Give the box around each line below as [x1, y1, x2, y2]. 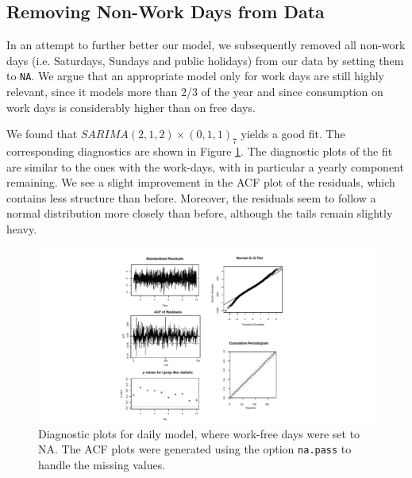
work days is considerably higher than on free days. [6, 98, 256, 115]
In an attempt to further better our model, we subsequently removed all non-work [6, 37, 406, 53]
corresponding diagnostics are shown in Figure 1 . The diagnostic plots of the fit [6, 143, 393, 160]
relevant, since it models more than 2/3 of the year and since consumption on [6, 83, 383, 100]
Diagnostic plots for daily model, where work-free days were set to [38, 425, 360, 441]
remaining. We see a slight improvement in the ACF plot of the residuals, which [6, 174, 395, 191]
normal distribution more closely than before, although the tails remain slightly [6, 205, 393, 222]
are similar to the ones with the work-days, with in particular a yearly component [6, 158, 404, 175]
